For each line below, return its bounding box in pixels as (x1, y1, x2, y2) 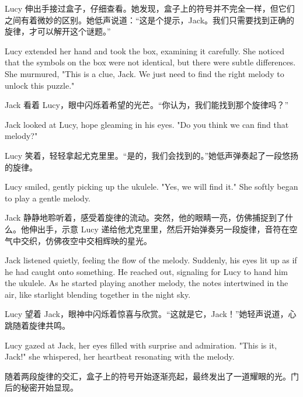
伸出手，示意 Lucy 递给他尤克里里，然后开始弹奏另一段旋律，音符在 (29, 222, 290, 235)
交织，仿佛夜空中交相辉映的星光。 (20, 234, 152, 246)
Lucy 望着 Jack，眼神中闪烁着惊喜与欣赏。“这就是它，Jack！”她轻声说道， (5, 308, 288, 320)
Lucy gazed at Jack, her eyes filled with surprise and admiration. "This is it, (5, 339, 277, 351)
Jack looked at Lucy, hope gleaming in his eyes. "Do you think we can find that (5, 118, 289, 130)
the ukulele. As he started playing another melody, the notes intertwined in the (5, 277, 288, 289)
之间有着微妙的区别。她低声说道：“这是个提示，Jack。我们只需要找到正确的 (5, 13, 295, 26)
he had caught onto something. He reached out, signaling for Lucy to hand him (5, 265, 288, 277)
